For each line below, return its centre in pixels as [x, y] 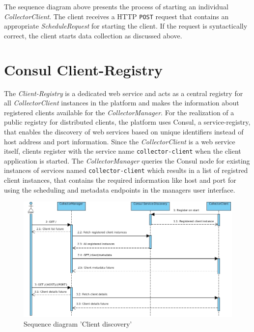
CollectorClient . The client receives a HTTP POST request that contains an [116, 16]
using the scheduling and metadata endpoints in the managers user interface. [120, 189]
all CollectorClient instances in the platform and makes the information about [122, 103]
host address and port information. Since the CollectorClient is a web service [120, 141]
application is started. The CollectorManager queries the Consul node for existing [127, 160]
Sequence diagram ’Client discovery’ [78, 324]
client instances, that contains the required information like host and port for [120, 180]
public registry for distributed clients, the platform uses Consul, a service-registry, [127, 122]
